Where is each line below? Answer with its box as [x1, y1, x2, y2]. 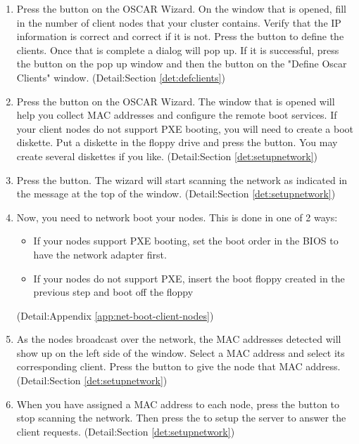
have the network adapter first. [33, 247, 167, 261]
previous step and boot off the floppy [33, 285, 194, 299]
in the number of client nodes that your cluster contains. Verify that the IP [16, 15, 341, 30]
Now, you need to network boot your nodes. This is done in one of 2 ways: [16, 209, 338, 224]
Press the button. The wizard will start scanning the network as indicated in [16, 172, 348, 187]
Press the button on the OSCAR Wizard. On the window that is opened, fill [16, 1, 346, 15]
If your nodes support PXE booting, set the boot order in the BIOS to [33, 233, 339, 248]
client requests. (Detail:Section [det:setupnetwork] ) [16, 424, 235, 438]
